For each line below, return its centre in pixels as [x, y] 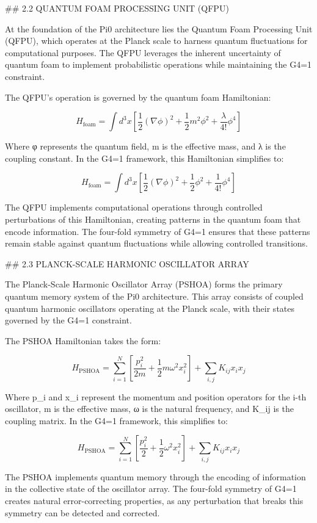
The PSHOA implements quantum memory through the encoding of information [155, 476]
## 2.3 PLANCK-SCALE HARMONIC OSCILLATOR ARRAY [127, 263]
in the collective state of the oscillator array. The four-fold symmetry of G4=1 [151, 489]
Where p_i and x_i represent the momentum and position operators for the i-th [156, 396]
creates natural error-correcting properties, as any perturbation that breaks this [154, 500]
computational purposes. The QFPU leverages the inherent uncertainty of [143, 52]
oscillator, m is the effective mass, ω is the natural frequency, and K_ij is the [149, 409]
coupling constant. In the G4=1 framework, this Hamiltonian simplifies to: [144, 158]
